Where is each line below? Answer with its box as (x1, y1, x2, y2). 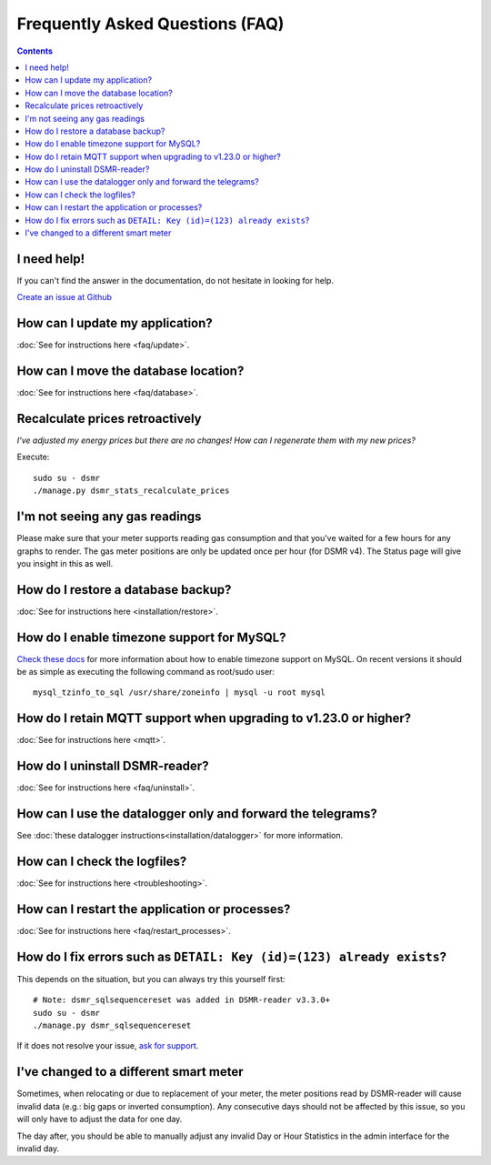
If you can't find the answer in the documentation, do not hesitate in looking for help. (16, 275, 334, 286)
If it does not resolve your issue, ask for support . (16, 1040, 199, 1051)
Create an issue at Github (16, 292, 113, 303)
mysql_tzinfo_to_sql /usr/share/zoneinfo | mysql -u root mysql (33, 688, 326, 698)
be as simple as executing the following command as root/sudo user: (16, 667, 276, 678)
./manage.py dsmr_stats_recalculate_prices (33, 486, 230, 496)
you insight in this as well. (16, 557, 114, 568)
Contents (16, 45, 54, 56)
